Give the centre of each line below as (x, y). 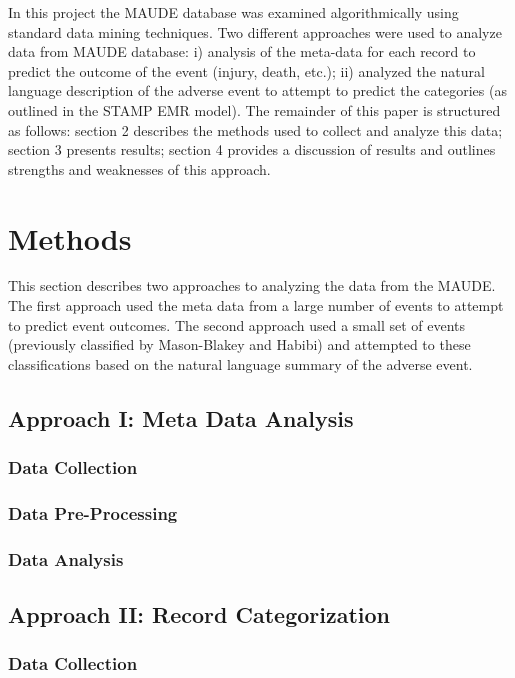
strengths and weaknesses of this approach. (139, 168)
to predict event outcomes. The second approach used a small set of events (237, 324)
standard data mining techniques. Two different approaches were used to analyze (255, 31)
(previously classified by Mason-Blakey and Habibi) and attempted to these (239, 344)
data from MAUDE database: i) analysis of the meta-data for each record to (242, 51)
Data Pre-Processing (93, 512)
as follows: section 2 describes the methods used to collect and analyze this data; (255, 129)
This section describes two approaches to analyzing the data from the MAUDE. (252, 285)
